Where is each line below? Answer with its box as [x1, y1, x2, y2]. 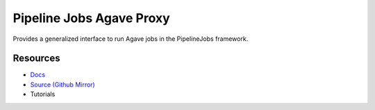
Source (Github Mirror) [30, 80, 95, 89]
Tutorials [30, 90, 56, 98]
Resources [12, 53, 60, 64]
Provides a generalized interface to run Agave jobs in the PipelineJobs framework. [12, 35, 249, 43]
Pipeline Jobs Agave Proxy [12, 10, 170, 26]
